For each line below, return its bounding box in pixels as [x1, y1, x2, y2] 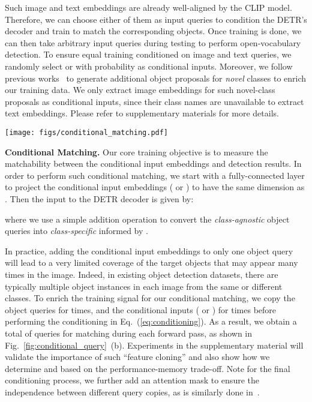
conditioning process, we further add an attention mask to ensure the [5, 374, 259, 386]
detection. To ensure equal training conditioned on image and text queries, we [5, 48, 292, 61]
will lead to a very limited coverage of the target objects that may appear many [5, 256, 298, 269]
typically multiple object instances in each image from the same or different [5, 280, 283, 292]
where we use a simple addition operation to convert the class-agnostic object [5, 212, 290, 225]
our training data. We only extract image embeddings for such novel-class [5, 83, 275, 96]
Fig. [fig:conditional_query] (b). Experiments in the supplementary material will [5, 338, 304, 351]
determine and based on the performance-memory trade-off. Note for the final [5, 362, 290, 374]
